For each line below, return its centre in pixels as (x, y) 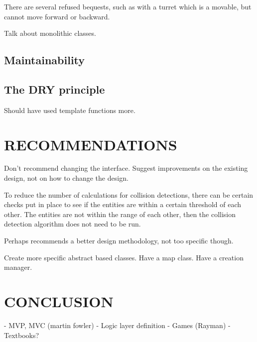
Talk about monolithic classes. (50, 33)
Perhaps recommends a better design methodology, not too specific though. (119, 241)
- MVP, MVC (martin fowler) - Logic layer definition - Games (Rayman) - (117, 325)
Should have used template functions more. (70, 110)
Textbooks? (22, 335)
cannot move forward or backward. (57, 16)
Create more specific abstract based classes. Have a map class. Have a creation (124, 257)
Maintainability (45, 60)
